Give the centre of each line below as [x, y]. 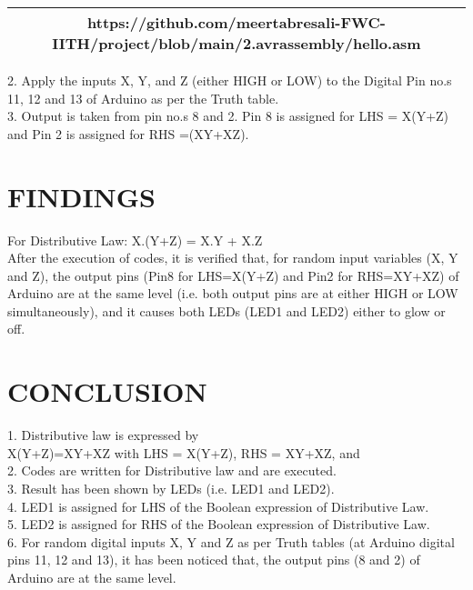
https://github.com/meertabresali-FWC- [236, 22]
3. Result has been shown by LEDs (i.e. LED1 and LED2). [171, 488]
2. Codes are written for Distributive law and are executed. [172, 470]
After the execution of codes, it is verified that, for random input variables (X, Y [233, 258]
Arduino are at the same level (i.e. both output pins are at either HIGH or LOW [233, 293]
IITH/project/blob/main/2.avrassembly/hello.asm [236, 43]
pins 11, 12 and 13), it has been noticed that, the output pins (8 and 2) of [214, 560]
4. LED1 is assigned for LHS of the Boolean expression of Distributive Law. [218, 506]
